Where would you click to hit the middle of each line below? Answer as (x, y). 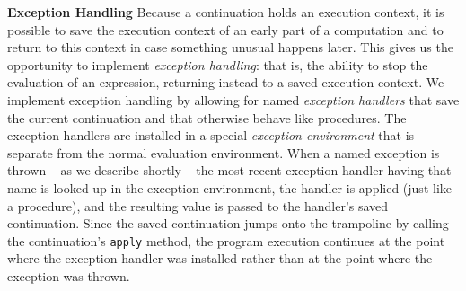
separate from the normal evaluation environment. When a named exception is (224, 152)
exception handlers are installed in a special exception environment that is (211, 135)
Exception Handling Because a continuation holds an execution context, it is (226, 12)
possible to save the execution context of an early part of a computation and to (225, 29)
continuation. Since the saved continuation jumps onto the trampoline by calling (228, 223)
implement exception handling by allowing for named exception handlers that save (233, 99)
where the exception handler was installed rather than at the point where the (220, 258)
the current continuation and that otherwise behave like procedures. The (207, 117)
